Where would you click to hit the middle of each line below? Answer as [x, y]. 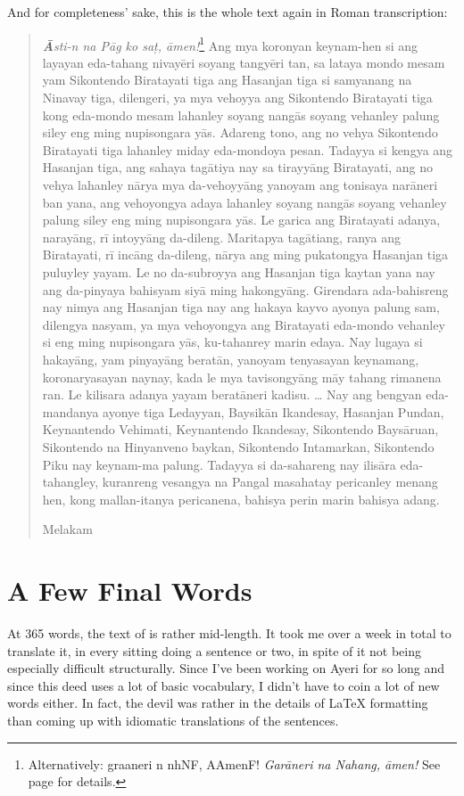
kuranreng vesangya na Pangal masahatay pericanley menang [270, 482]
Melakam [67, 529]
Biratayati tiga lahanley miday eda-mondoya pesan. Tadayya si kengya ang [248, 149]
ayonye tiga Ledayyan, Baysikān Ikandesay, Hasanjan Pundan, [273, 411]
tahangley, [70, 482]
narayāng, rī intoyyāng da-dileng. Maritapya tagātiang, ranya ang [221, 237]
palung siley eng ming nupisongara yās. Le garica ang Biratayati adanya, [241, 220]
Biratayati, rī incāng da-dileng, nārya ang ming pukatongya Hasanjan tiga [245, 254]
